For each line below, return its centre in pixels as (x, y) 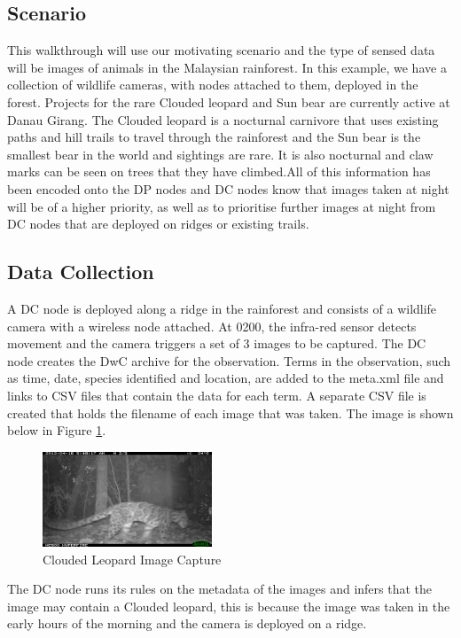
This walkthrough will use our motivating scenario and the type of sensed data (221, 50)
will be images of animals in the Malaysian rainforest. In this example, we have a (227, 67)
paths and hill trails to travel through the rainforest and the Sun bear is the (214, 137)
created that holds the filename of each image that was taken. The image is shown (230, 412)
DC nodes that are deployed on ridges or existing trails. (158, 224)
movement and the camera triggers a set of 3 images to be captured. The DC (217, 343)
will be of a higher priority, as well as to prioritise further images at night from (222, 206)
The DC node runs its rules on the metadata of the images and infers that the (220, 589)
